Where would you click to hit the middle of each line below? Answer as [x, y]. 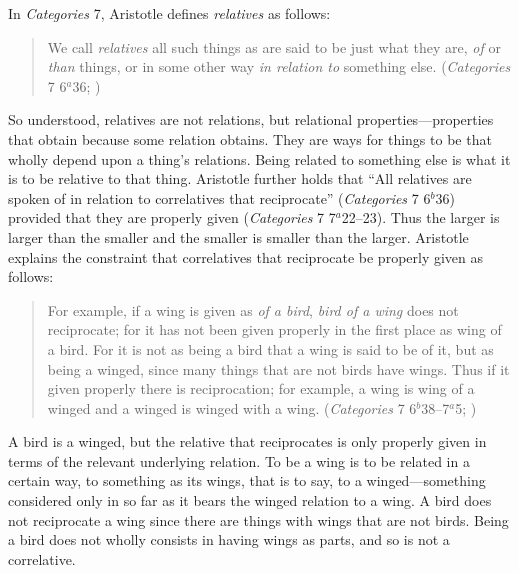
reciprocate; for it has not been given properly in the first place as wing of [274, 329]
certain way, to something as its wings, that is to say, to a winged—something [247, 480]
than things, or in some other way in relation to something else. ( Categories [279, 66]
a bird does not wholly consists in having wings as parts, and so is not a [229, 539]
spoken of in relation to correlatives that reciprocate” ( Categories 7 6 [219, 197]
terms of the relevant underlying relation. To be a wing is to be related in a [239, 460]
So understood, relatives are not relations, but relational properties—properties [251, 119]
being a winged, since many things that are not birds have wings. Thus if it [278, 368]
